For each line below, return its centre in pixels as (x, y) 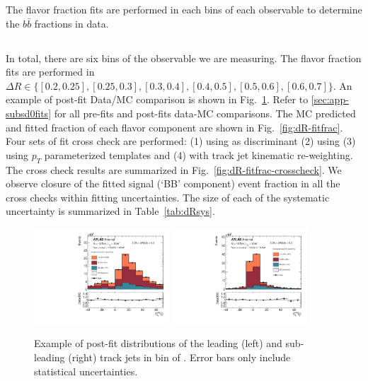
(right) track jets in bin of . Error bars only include (179, 357)
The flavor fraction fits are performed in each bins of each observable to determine (184, 9)
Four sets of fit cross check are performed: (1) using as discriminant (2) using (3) (181, 141)
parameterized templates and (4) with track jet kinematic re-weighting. (199, 154)
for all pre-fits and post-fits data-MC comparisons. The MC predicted (205, 113)
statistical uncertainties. (86, 371)
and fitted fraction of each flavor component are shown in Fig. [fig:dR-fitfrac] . (174, 127)
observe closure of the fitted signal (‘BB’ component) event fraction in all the (173, 183)
